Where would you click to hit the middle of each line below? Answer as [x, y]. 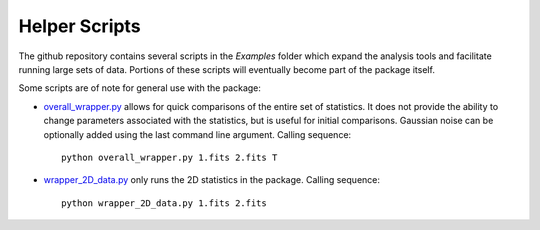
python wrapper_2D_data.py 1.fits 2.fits [164, 203]
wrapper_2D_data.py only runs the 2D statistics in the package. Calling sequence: [211, 180]
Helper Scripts [79, 26]
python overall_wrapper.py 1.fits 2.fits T [169, 157]
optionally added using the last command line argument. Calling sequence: [197, 134]
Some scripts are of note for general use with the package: [140, 88]
